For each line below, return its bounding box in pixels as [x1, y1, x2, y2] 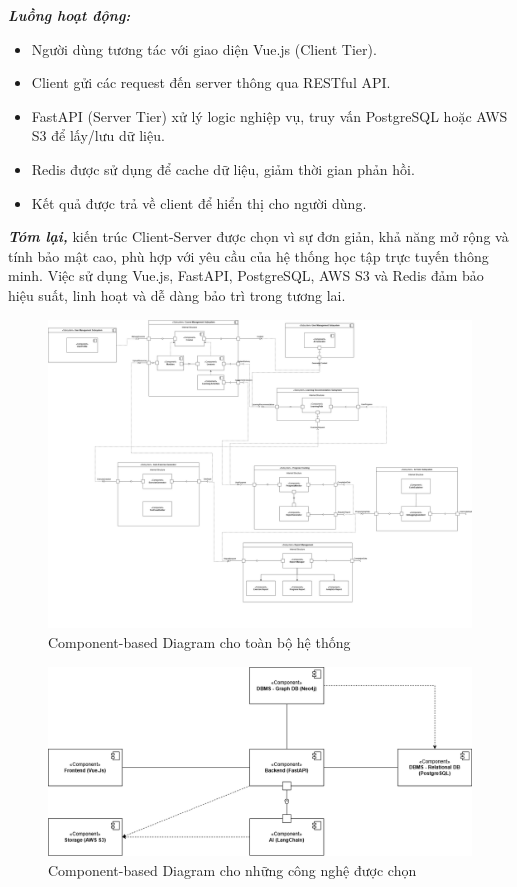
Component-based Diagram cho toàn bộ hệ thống [48, 632, 351, 653]
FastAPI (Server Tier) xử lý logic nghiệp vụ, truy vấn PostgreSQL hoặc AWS [31, 105, 508, 126]
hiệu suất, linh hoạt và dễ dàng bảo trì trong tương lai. [8, 284, 346, 305]
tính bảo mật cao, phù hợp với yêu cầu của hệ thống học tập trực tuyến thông [8, 245, 489, 266]
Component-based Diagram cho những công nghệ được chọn [48, 859, 417, 880]
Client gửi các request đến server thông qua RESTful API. [31, 72, 391, 93]
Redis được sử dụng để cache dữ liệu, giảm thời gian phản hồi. [31, 158, 415, 179]
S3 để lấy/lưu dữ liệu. [31, 125, 165, 146]
